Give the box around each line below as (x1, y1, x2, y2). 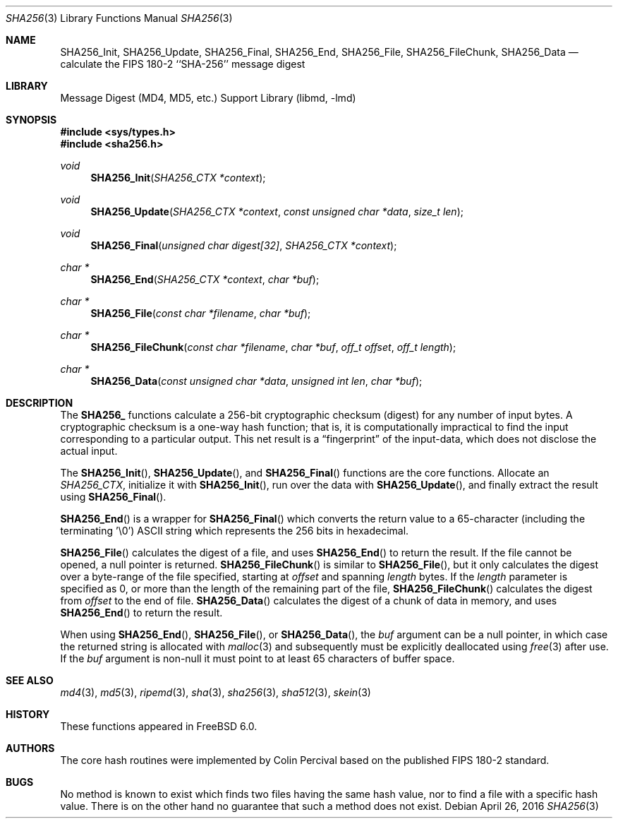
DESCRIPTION (6, 397, 73, 409)
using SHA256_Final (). (60, 491, 166, 503)
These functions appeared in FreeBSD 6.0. (60, 720, 257, 732)
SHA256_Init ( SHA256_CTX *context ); (90, 172, 266, 184)
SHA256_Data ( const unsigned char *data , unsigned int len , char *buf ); (90, 375, 423, 387)
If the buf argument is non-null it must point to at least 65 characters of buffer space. (60, 652, 455, 664)
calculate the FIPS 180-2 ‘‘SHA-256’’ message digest (60, 58, 305, 70)
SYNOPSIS (6, 114, 57, 126)
